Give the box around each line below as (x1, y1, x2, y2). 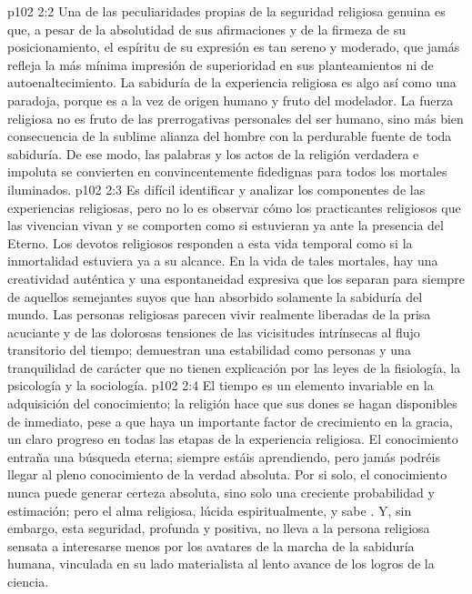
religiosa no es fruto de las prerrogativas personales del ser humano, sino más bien (7, 108, 464, 127)
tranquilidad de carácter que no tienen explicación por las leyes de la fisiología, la (7, 357, 461, 377)
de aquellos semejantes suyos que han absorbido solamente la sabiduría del (7, 287, 423, 306)
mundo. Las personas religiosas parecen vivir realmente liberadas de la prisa (7, 305, 431, 324)
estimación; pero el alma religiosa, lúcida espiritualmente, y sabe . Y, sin (7, 500, 412, 519)
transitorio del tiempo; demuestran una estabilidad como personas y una (7, 340, 411, 359)
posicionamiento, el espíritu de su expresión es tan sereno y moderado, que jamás (7, 37, 460, 56)
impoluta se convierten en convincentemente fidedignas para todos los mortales (7, 162, 447, 181)
